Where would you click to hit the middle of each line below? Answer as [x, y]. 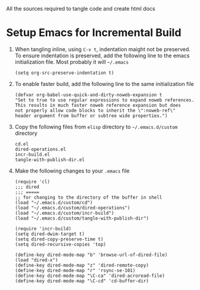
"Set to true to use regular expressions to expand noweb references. [104, 100]
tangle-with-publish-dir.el [50, 160]
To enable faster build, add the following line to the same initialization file [104, 84]
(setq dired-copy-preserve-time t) [59, 239]
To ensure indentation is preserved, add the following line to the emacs [102, 55]
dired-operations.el [40, 149]
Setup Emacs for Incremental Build [94, 33]
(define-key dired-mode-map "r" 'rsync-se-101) [75, 270]
